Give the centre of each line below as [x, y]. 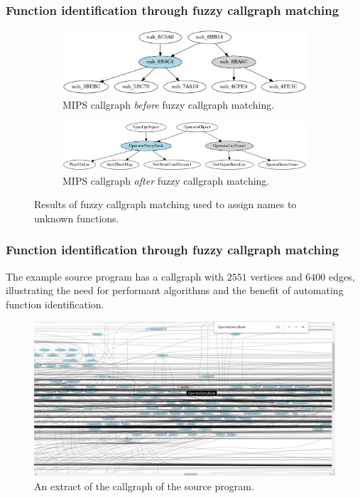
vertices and [276, 276]
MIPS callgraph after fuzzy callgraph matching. [166, 180]
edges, [342, 276]
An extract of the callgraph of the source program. [144, 486]
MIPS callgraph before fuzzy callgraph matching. [169, 104]
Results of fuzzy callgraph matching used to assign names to [165, 204]
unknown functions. [77, 218]
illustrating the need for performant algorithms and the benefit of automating [175, 290]
